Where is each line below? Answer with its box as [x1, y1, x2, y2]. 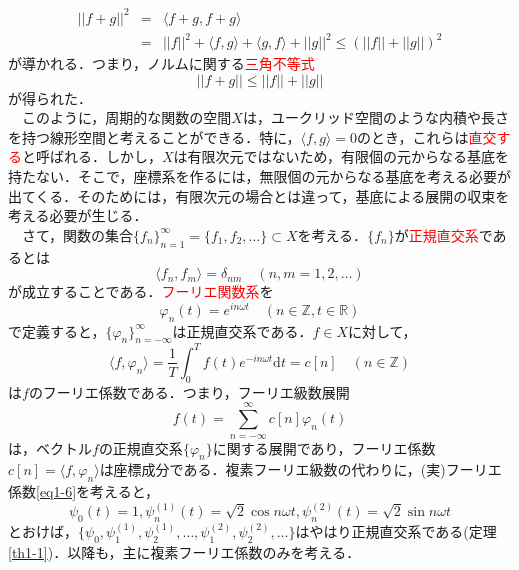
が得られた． [8, 87, 92, 108]
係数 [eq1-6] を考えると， [8, 481, 160, 502]
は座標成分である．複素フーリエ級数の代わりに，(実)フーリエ [99, 459, 502, 480]
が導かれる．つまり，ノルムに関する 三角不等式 [8, 53, 315, 74]
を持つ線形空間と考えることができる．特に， [8, 126, 301, 147]
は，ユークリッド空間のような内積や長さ [242, 107, 509, 128]
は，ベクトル [8, 437, 92, 458]
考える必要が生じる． [8, 205, 148, 226]
